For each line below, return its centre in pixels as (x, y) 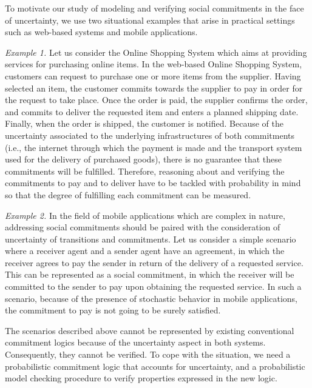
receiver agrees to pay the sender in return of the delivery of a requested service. (154, 262)
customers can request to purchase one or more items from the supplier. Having (153, 75)
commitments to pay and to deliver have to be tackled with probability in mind (153, 183)
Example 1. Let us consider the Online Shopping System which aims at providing (156, 52)
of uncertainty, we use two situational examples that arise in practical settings (150, 20)
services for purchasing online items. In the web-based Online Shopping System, (154, 64)
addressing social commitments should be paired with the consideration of (143, 227)
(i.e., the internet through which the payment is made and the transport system (154, 147)
